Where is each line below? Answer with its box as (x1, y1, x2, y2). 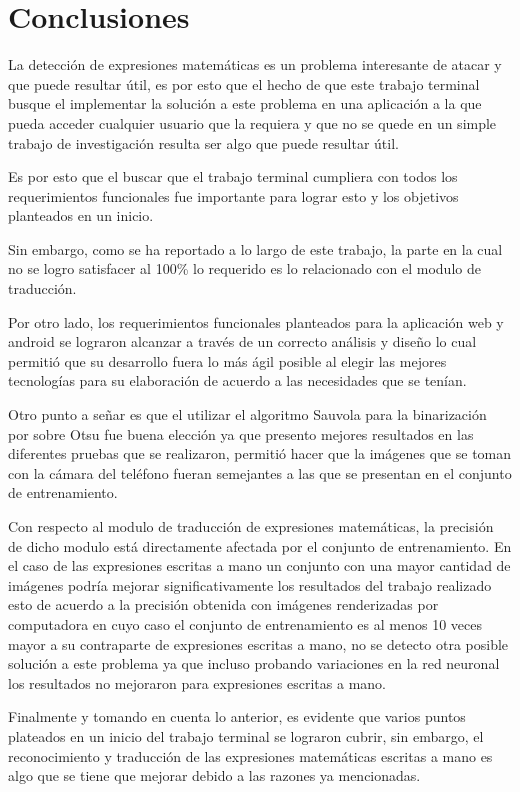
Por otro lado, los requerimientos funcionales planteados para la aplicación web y (8, 311, 504, 332)
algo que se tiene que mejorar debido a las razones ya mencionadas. (8, 765, 421, 786)
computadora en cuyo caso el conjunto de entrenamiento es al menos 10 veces (8, 613, 482, 634)
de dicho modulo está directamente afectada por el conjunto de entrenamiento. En (8, 535, 512, 556)
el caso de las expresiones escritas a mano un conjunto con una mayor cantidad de (8, 555, 511, 576)
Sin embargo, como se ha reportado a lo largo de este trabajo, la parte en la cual (8, 238, 503, 259)
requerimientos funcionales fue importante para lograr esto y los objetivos (8, 185, 459, 206)
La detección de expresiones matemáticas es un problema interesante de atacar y (8, 54, 502, 75)
